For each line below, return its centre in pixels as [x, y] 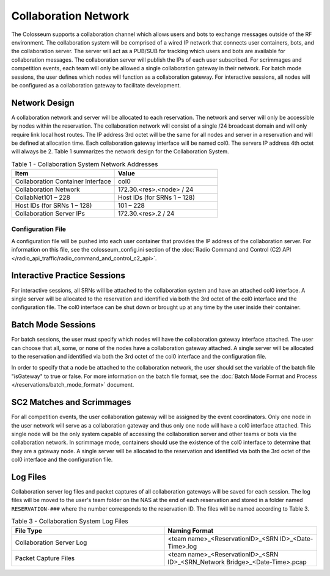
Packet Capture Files [45, 558]
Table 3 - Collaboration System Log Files [70, 521]
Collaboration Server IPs [50, 214]
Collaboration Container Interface [63, 181]
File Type [29, 530]
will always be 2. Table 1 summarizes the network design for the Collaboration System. [120, 151]
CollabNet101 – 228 [42, 197]
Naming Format [191, 530]
